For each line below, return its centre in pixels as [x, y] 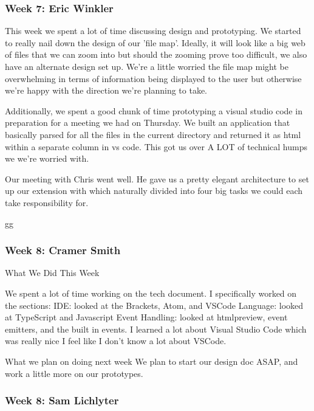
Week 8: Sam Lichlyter [62, 400]
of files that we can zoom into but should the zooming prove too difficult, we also [156, 54]
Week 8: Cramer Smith [63, 250]
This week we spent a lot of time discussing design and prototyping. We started [153, 31]
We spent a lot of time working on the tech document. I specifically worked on [151, 293]
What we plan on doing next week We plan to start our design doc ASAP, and [152, 361]
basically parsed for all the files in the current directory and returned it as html [153, 134]
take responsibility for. [47, 202]
